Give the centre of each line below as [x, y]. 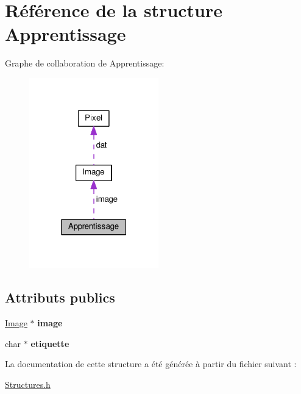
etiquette [50, 343]
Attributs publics [60, 297]
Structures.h [28, 385]
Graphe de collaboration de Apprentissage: [85, 63]
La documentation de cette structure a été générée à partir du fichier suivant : [151, 364]
